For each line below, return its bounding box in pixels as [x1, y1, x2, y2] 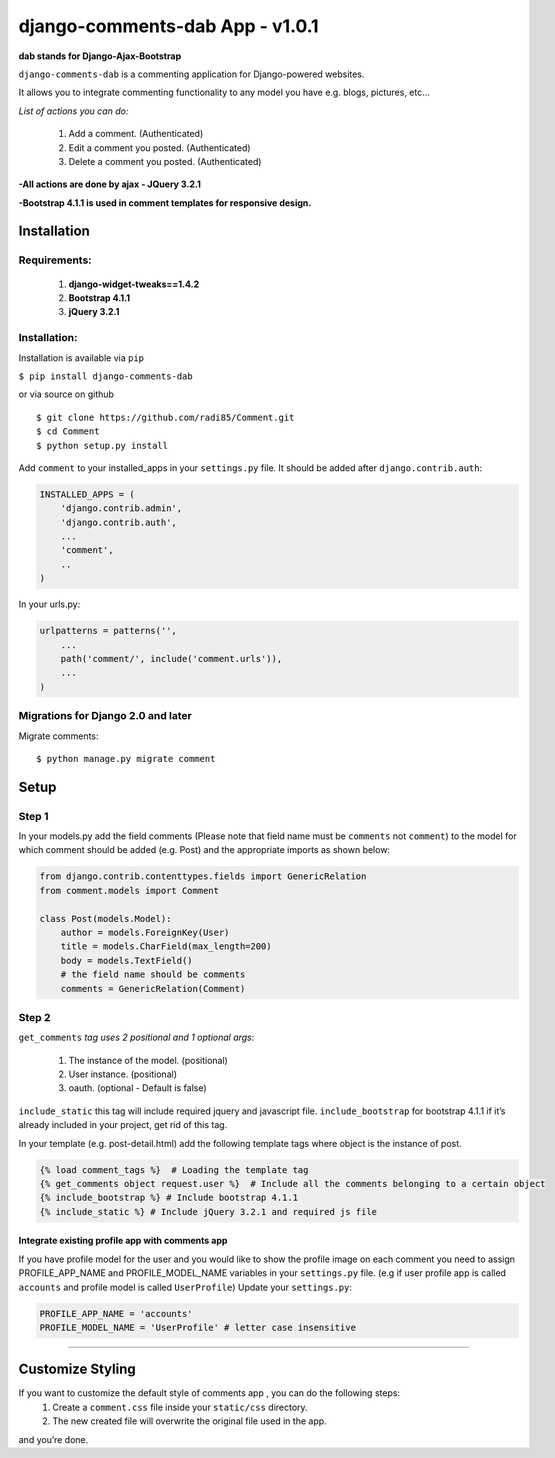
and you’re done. [18, 1433, 89, 1445]
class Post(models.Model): [39, 913, 172, 924]
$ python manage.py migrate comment [36, 753, 216, 764]
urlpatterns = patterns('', [39, 625, 177, 637]
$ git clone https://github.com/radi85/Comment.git [36, 411, 295, 423]
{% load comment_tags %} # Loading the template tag [39, 1164, 309, 1175]
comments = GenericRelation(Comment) [60, 983, 246, 994]
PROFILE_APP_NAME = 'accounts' [39, 1308, 194, 1319]
